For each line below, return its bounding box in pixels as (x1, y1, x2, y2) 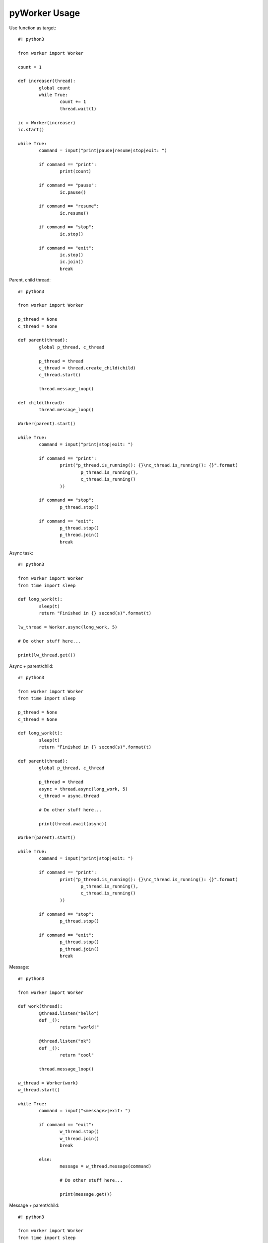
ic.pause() (60, 189, 86, 195)
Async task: (9, 550, 33, 556)
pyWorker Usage (9, 7, 80, 18)
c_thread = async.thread (39, 793, 99, 799)
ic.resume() (60, 210, 89, 216)
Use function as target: (9, 25, 57, 31)
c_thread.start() (39, 372, 81, 378)
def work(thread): (18, 1003, 63, 1009)
